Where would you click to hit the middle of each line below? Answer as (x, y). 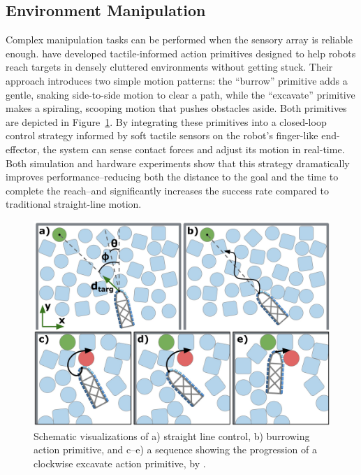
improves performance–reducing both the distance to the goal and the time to (172, 177)
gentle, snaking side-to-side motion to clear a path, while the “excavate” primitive (180, 94)
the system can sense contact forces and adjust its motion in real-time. (194, 149)
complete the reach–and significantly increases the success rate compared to (167, 190)
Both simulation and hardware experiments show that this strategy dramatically (178, 163)
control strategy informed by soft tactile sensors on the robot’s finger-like (162, 135)
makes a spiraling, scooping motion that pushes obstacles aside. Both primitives (176, 108)
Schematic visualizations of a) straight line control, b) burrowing (172, 435)
